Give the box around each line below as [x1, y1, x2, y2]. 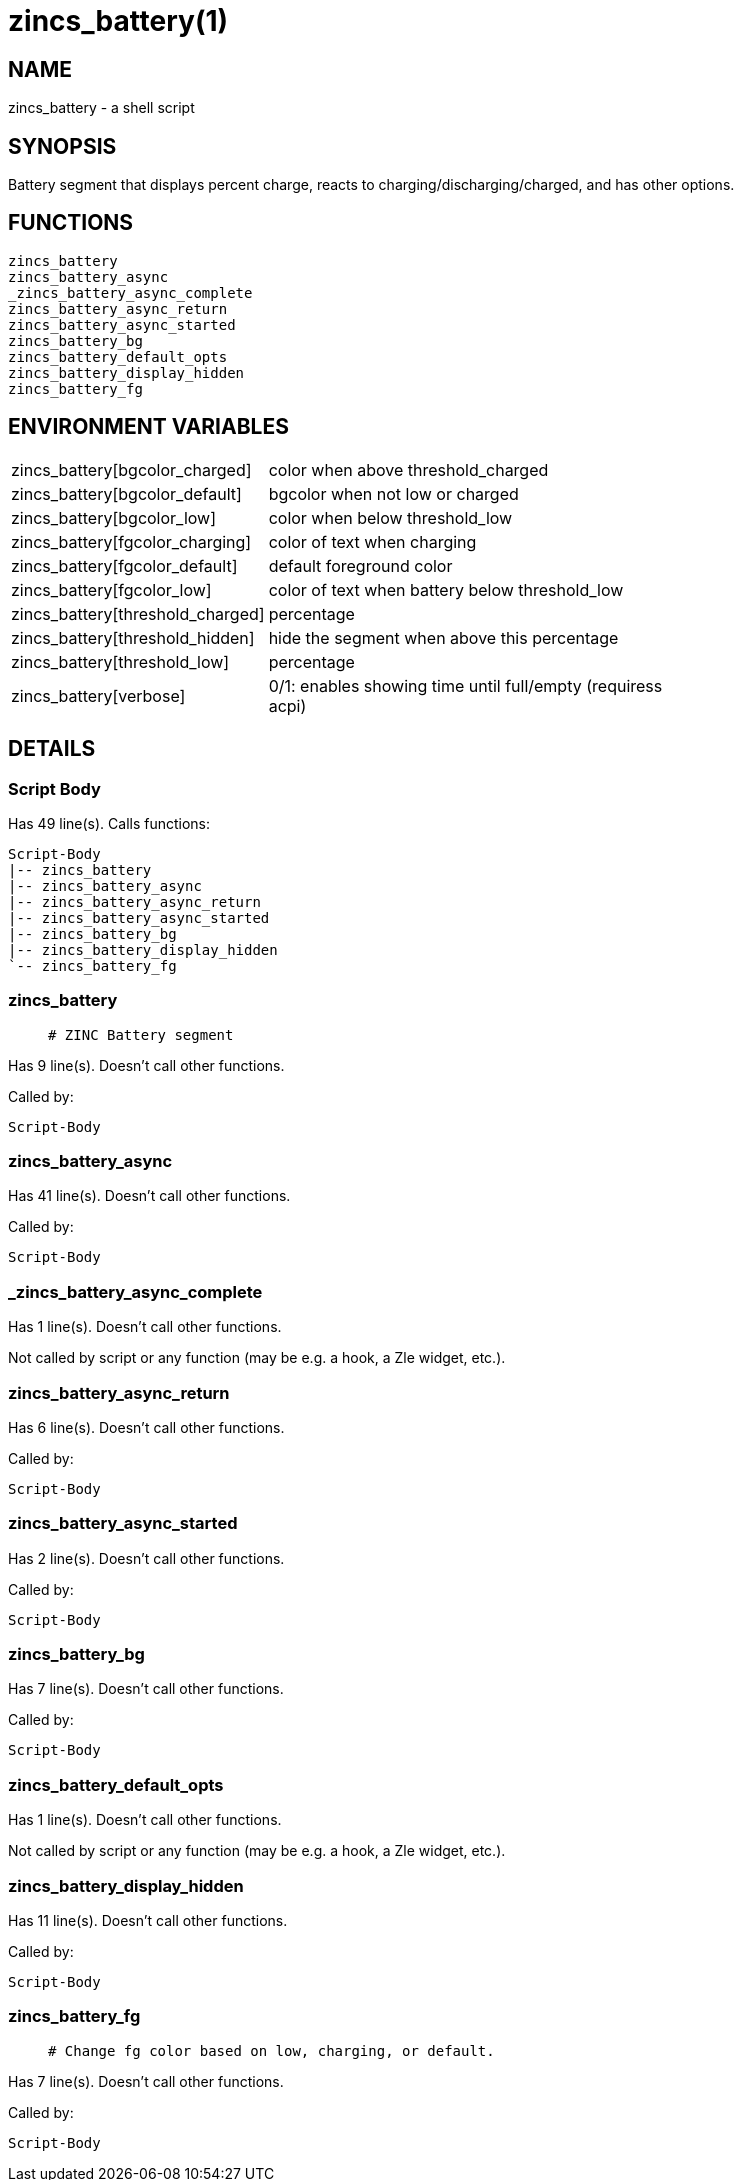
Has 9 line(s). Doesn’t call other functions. [8, 1056, 285, 1074]
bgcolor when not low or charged [268, 483, 519, 504]
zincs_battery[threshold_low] [11, 651, 230, 672]
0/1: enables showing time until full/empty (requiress [268, 675, 663, 696]
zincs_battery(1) [8, 4, 229, 38]
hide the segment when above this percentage [268, 627, 619, 648]
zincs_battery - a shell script [8, 99, 195, 117]
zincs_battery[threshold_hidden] [11, 627, 255, 648]
